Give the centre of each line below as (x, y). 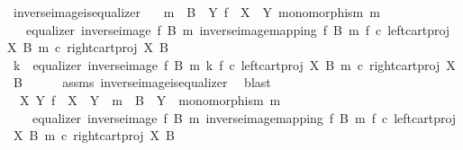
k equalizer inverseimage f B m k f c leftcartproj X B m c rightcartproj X (234, 64)
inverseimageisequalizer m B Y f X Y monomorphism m (196, 12)
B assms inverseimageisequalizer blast (142, 82)
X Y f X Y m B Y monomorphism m (150, 99)
